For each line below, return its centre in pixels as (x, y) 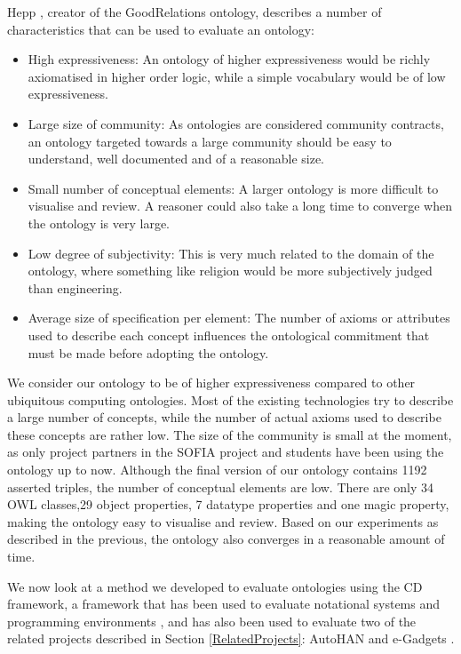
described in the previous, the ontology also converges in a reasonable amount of (226, 539)
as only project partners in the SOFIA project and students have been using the (226, 452)
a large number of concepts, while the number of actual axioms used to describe (224, 417)
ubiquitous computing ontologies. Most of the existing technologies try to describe (230, 399)
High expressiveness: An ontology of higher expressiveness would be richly (229, 59)
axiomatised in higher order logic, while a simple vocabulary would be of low (237, 76)
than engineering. (75, 287)
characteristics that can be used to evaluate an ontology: (161, 29)
